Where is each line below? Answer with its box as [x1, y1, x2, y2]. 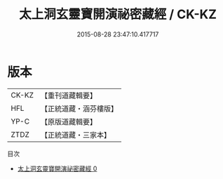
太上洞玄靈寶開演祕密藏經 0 [17, 164, 97, 173]
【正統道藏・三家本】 [40, 130, 111, 140]
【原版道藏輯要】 [40, 117, 97, 126]
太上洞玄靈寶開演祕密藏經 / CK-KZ [18, 6, 217, 22]
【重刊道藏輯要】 [40, 91, 97, 100]
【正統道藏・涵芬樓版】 [40, 103, 118, 113]
